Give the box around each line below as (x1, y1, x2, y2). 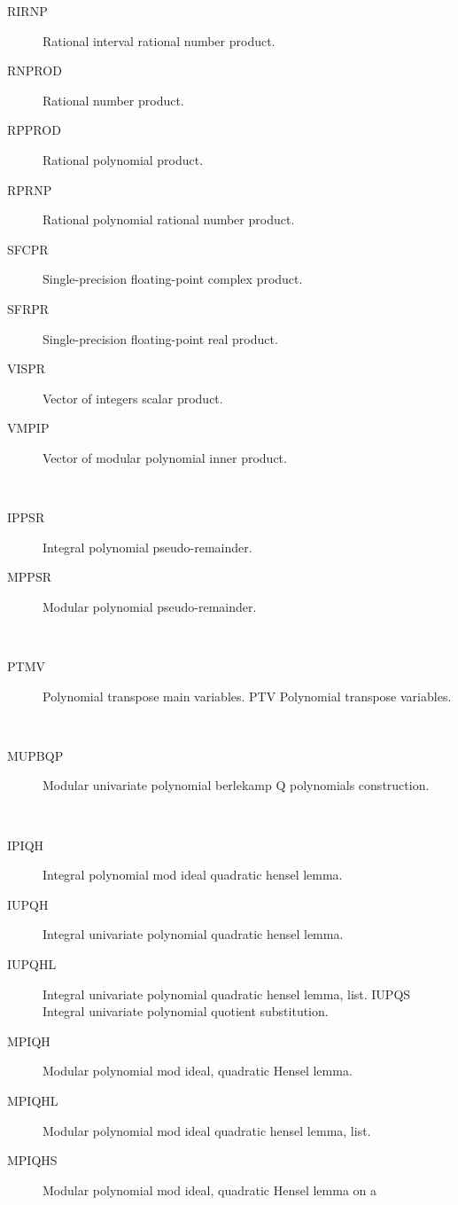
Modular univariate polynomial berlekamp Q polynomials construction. (43, 776, 430, 794)
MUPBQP (7, 746, 64, 764)
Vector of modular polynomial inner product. (43, 448, 287, 466)
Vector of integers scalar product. (43, 388, 223, 407)
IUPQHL (7, 955, 57, 973)
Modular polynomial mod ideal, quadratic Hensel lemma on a (43, 1180, 377, 1199)
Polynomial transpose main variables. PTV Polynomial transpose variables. (43, 686, 452, 705)
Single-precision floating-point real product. (43, 329, 278, 348)
